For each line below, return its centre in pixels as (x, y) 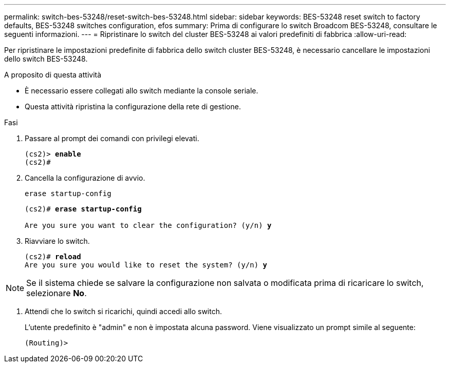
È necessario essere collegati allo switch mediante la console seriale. (142, 91)
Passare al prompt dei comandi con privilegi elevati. (112, 138)
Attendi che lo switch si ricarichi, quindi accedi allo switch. (123, 311)
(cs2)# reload (53, 257)
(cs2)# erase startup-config (83, 209)
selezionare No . (57, 293)
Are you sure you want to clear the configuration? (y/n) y (148, 225)
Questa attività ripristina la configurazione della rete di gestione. (133, 107)
